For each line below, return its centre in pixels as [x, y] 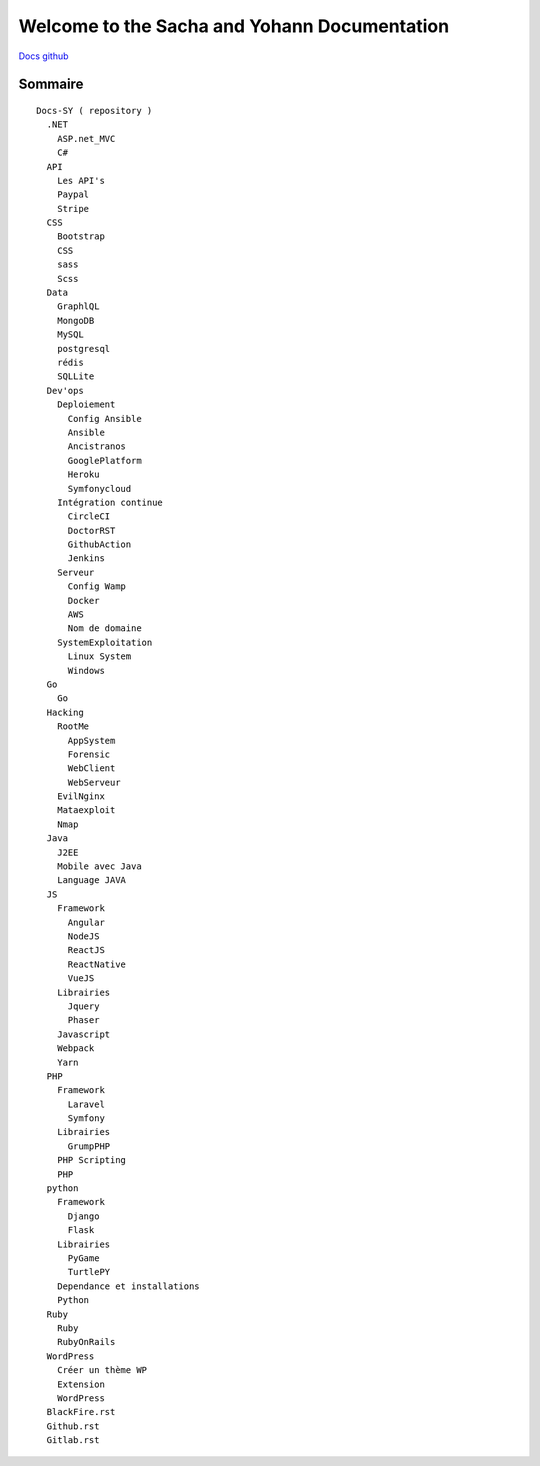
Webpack [75, 1048]
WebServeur [94, 782]
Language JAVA [91, 880]
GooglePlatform [104, 460]
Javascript [83, 1034]
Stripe [73, 208]
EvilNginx [80, 796]
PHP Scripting [91, 1160]
